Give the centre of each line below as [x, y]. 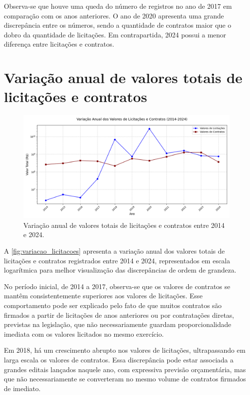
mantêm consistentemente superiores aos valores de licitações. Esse [103, 296]
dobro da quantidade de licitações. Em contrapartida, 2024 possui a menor [115, 34]
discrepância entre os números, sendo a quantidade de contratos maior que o [118, 25]
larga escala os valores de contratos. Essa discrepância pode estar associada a [119, 360]
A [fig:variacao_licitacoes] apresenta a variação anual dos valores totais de [114, 251]
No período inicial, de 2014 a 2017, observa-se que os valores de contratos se [117, 286]
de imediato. [22, 388]
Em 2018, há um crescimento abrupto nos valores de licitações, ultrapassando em [125, 350]
